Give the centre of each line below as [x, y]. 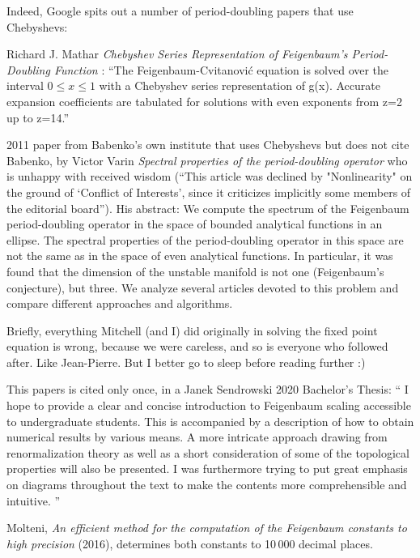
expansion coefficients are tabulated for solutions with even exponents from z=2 [204, 101]
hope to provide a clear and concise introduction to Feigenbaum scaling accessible [209, 405]
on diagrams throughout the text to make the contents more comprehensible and [207, 485]
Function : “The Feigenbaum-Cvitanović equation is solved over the [221, 69]
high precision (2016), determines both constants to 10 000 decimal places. [190, 543]
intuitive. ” [34, 500]
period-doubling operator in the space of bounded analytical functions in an [195, 224]
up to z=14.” [38, 117]
